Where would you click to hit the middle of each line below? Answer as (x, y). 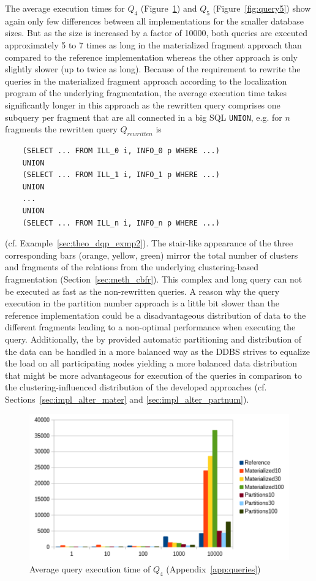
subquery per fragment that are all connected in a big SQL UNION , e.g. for (144, 117)
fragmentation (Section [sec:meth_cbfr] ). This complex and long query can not (154, 279)
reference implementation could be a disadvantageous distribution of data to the (156, 315)
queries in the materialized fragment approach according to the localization (146, 81)
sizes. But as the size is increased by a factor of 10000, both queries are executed (156, 33)
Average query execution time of (90, 569)
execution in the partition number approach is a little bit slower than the (142, 303)
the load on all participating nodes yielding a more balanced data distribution (151, 363)
